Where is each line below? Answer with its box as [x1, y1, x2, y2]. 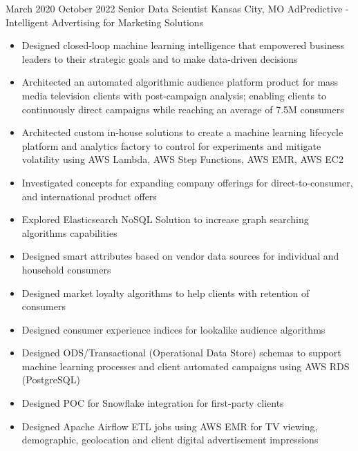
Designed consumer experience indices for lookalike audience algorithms [21, 322, 326, 336]
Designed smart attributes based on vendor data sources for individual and [21, 249, 339, 263]
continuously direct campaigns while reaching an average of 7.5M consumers [21, 102, 344, 116]
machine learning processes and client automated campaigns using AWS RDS [21, 358, 350, 373]
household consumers [21, 262, 111, 276]
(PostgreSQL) [21, 372, 80, 387]
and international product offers [21, 189, 157, 203]
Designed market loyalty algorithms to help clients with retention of [21, 285, 310, 300]
